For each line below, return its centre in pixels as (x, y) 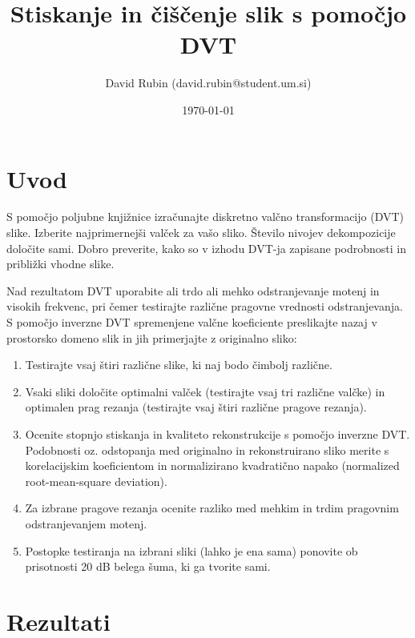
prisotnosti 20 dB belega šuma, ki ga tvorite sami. (148, 566)
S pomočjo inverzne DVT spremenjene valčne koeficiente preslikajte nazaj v (192, 322)
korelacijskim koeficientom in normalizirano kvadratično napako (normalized (212, 465)
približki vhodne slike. (60, 264)
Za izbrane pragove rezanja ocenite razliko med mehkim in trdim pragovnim (212, 508)
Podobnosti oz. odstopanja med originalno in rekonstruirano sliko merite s (207, 449)
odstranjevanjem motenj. (86, 523)
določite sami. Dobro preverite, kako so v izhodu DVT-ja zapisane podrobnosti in (207, 248)
